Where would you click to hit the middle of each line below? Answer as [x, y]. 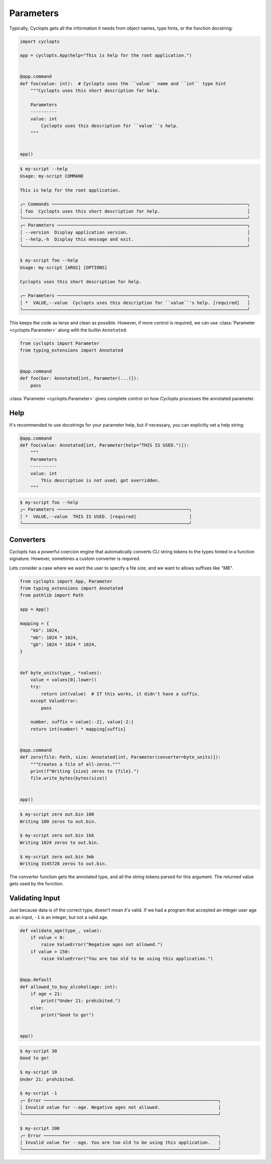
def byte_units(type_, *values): [61, 673]
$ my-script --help [44, 169]
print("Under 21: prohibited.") [81, 1001]
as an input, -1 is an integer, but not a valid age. [59, 917]
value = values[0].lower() [64, 680]
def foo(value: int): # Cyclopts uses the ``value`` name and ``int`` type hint [123, 84]
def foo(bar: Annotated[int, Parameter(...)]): [79, 378]
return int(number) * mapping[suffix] [78, 729]
